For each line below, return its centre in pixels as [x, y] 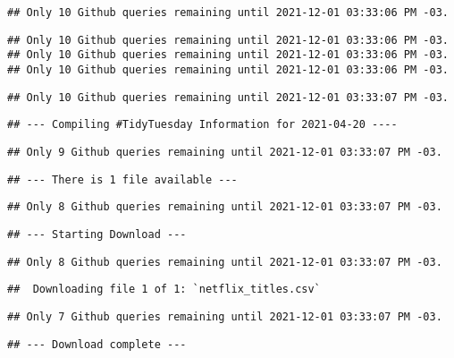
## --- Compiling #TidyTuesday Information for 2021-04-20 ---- [202, 125]
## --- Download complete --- [97, 344]
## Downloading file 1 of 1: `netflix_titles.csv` [164, 290]
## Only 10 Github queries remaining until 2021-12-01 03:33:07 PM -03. [228, 97]
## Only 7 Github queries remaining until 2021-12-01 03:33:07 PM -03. [225, 316]
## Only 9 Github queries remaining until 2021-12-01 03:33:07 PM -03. [225, 152]
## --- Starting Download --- [97, 234]
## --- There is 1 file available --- [122, 179]
